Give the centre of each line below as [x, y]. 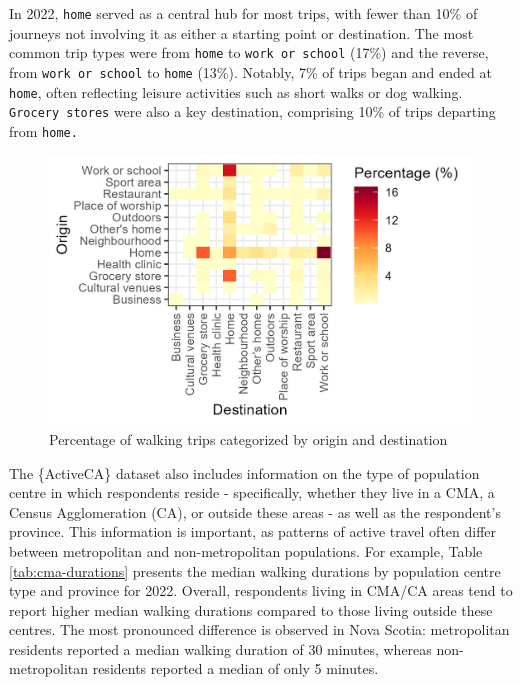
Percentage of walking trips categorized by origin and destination [248, 438]
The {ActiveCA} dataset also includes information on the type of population [244, 472]
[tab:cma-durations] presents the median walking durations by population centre [255, 570]
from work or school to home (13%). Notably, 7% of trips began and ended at [250, 71]
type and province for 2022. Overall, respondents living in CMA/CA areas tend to [261, 590]
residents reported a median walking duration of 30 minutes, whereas [220, 648]
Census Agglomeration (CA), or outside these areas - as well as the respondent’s [255, 511]
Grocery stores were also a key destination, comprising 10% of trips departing [252, 111]
